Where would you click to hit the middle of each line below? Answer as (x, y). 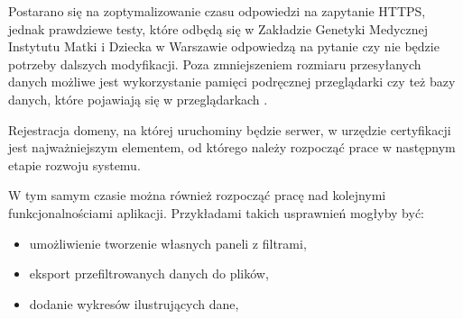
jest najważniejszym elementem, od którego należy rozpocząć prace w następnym (232, 147)
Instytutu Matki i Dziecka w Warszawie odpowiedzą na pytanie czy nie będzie (224, 46)
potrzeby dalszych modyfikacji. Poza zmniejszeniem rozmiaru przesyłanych (215, 64)
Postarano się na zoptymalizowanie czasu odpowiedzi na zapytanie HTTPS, (217, 11)
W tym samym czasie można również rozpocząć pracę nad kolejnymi (197, 195)
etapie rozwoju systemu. (74, 164)
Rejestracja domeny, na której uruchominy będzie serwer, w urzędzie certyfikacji (230, 129)
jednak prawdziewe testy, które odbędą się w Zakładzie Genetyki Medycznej (218, 28)
